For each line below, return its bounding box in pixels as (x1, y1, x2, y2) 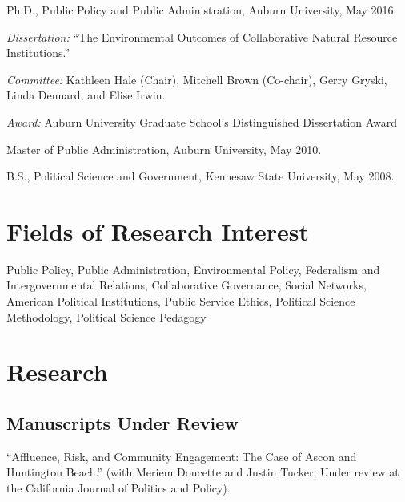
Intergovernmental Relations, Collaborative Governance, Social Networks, (6, 277, 367, 294)
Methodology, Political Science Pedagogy (6, 308, 207, 325)
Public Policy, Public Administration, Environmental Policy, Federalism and (6, 261, 380, 277)
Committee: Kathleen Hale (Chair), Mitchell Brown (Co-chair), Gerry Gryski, (6, 71, 387, 87)
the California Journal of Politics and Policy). (6, 480, 231, 496)
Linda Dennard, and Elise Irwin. (6, 87, 166, 103)
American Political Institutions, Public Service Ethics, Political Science (6, 293, 355, 310)
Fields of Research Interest (6, 214, 309, 247)
